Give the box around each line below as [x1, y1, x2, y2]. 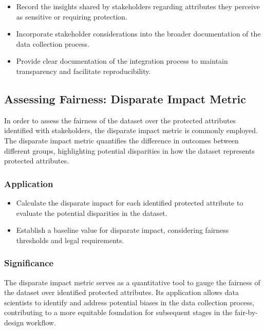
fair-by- [235, 307, 258, 318]
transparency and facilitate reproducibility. [16, 65, 151, 76]
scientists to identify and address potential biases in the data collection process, [4, 297, 255, 307]
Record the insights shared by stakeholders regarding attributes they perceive [16, 1, 260, 11]
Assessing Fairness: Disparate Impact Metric [4, 90, 247, 106]
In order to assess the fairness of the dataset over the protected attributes [4, 115, 236, 125]
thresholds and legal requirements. [16, 234, 124, 245]
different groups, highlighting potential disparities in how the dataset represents [4, 145, 255, 156]
